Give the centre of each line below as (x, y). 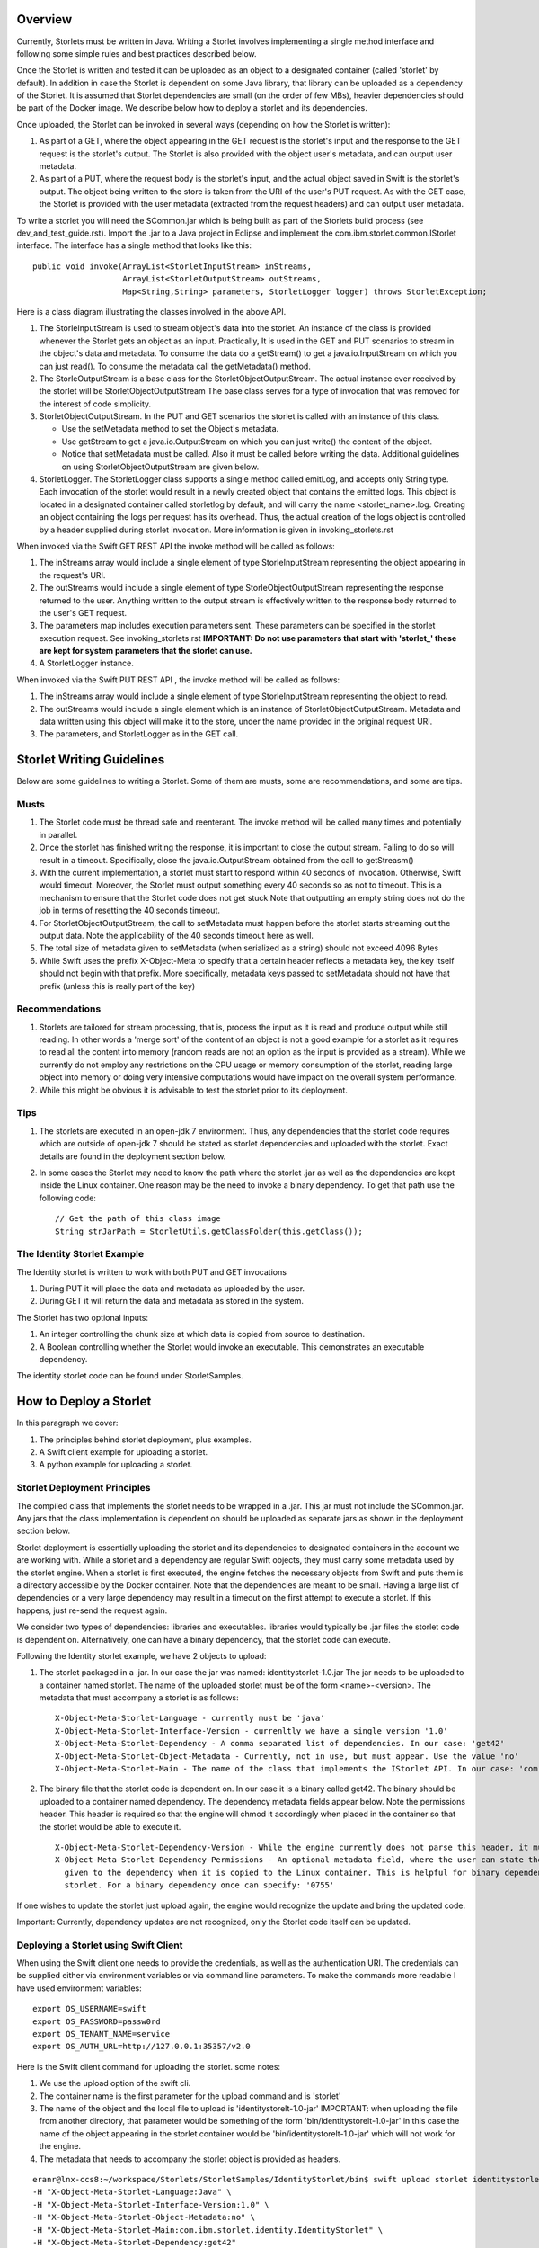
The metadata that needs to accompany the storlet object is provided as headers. (190, 2159)
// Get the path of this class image (138, 1219)
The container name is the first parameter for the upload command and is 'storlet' (190, 2096)
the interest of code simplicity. (95, 404)
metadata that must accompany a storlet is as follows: (139, 1698)
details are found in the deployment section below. (133, 1156)
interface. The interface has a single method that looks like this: (134, 245)
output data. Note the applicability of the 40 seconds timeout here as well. (177, 936)
